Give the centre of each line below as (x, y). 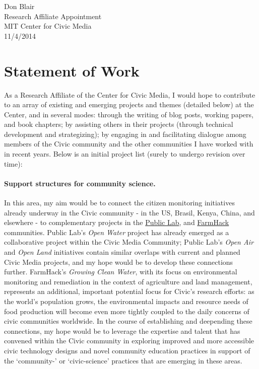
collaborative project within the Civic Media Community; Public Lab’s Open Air (129, 242)
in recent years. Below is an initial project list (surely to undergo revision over (125, 154)
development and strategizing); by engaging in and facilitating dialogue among (125, 134)
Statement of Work (72, 70)
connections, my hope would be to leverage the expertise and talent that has (122, 330)
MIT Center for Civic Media (48, 26)
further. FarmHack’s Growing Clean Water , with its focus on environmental (121, 272)
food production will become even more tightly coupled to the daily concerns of (127, 311)
